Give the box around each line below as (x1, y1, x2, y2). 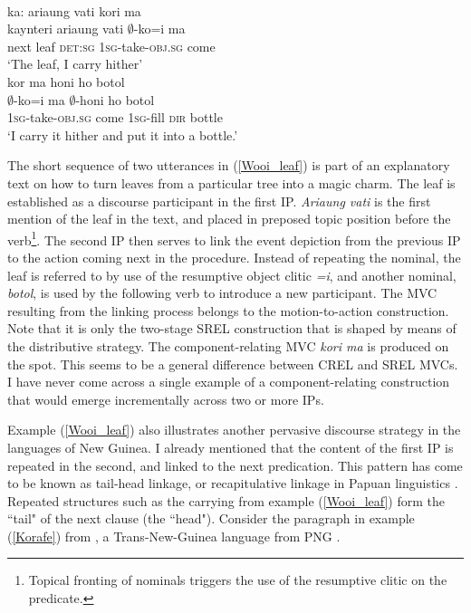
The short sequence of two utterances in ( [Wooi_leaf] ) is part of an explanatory (7, 156, 450, 175)
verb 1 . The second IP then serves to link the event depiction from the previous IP (7, 227, 461, 249)
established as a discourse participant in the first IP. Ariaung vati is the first (7, 191, 431, 210)
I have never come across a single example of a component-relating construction (7, 372, 450, 391)
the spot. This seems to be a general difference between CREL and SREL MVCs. (7, 354, 458, 373)
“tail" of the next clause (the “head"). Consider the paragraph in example (7, 509, 415, 528)
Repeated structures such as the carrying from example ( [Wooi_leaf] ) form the (7, 491, 445, 510)
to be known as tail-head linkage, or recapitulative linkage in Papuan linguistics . (7, 474, 458, 493)
